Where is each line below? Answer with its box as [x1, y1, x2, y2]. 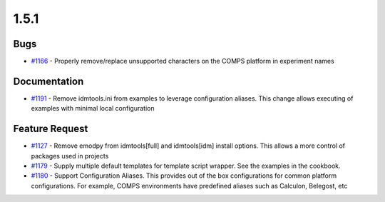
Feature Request [13, 123, 88, 135]
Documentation [13, 75, 84, 87]
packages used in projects [31, 151, 109, 160]
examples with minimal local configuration [31, 104, 155, 113]
